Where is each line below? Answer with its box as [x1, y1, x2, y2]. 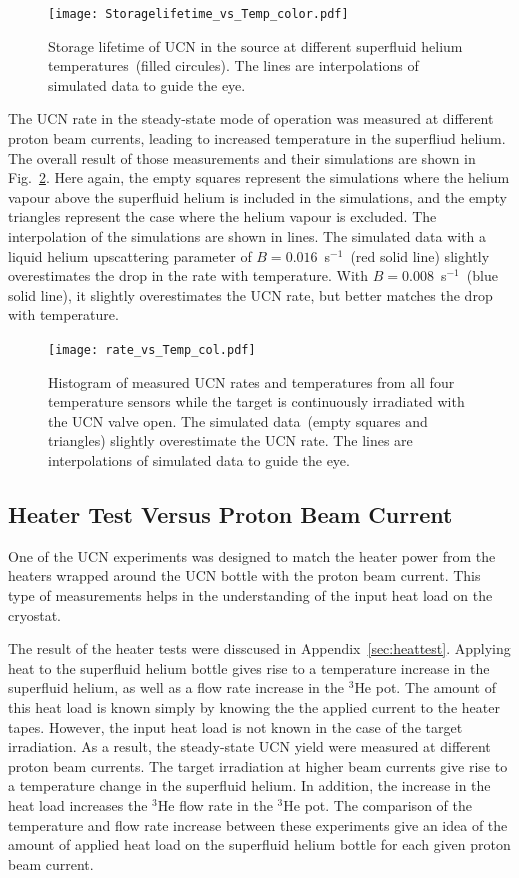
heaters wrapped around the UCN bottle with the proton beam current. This [8, 565, 481, 586]
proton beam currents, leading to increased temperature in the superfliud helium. [8, 128, 506, 149]
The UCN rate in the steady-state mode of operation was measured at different [8, 108, 494, 129]
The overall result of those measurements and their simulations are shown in [8, 147, 476, 168]
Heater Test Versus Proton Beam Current [8, 498, 453, 529]
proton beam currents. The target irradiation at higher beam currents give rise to [8, 755, 508, 776]
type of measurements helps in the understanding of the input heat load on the [8, 584, 493, 605]
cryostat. [8, 604, 62, 625]
